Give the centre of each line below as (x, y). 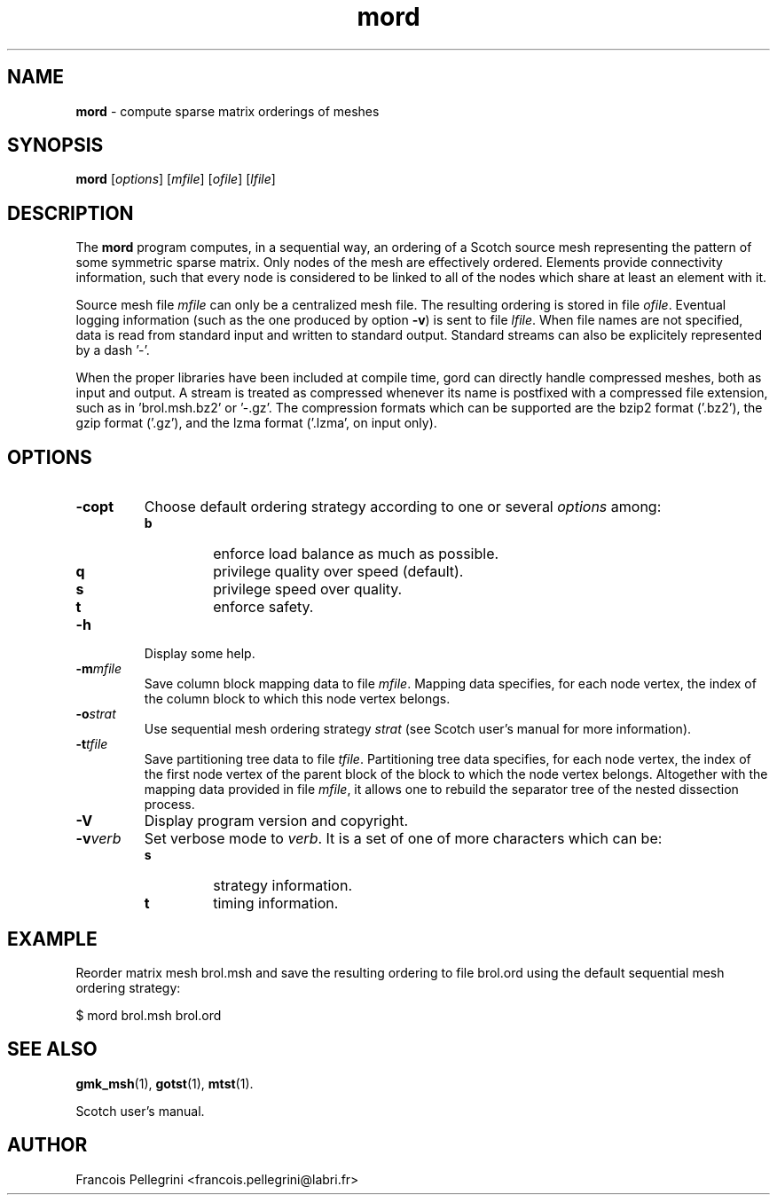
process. (169, 805)
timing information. (276, 903)
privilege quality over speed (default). (338, 572)
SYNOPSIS (55, 145)
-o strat (96, 714)
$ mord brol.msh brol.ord (149, 1015)
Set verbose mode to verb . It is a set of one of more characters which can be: (403, 839)
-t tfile (92, 744)
